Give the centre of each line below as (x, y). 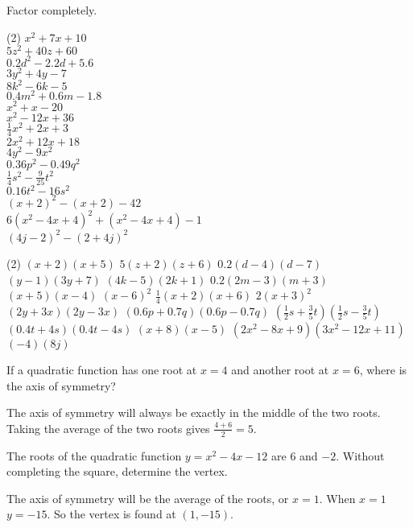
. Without (360, 455)
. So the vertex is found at (112, 514)
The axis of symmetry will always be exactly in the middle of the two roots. (194, 412)
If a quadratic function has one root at (102, 369)
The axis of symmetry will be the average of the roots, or (148, 498)
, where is (383, 369)
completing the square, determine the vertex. (117, 471)
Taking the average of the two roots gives (108, 428)
